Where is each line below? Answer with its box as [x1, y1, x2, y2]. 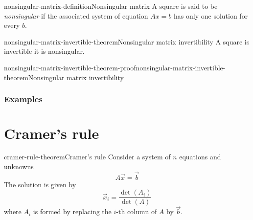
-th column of [116, 206, 157, 217]
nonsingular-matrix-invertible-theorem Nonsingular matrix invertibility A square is [4, 36, 250, 46]
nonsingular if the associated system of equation [4, 10, 148, 21]
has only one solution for [174, 10, 248, 21]
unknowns [4, 161, 34, 171]
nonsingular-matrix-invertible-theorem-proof [4, 62, 136, 72]
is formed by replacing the [33, 206, 112, 217]
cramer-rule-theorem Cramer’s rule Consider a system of [4, 152, 171, 162]
